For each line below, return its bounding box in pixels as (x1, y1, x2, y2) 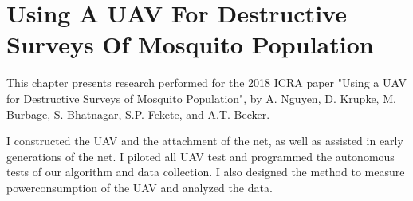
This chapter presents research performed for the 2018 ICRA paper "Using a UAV (6, 74, 407, 91)
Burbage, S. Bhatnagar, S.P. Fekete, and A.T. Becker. (6, 105, 270, 122)
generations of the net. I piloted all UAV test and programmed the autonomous (6, 148, 395, 164)
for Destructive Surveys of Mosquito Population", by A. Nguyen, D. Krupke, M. (6, 89, 396, 106)
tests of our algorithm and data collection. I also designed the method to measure (6, 164, 405, 180)
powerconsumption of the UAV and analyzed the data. (6, 179, 273, 195)
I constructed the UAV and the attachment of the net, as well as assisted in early (6, 132, 403, 149)
